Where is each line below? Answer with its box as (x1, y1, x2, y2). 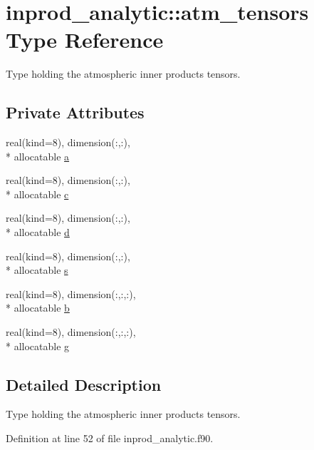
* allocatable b (6, 300, 70, 315)
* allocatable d (6, 225, 70, 240)
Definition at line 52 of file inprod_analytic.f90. (6, 431, 214, 446)
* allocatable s (6, 262, 68, 277)
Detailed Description (6, 373, 162, 395)
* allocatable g (6, 338, 70, 353)
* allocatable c (6, 186, 69, 201)
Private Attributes (6, 101, 145, 123)
